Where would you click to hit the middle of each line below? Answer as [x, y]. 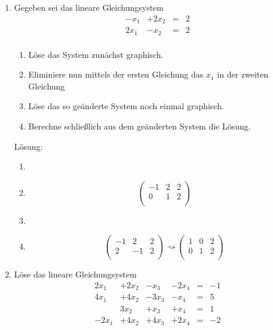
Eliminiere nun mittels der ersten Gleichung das [116, 74]
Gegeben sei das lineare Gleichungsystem [89, 7]
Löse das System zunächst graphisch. [96, 54]
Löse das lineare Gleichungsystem [75, 274]
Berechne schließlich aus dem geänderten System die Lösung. [139, 126]
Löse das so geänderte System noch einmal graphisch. [126, 106]
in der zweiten [243, 74]
